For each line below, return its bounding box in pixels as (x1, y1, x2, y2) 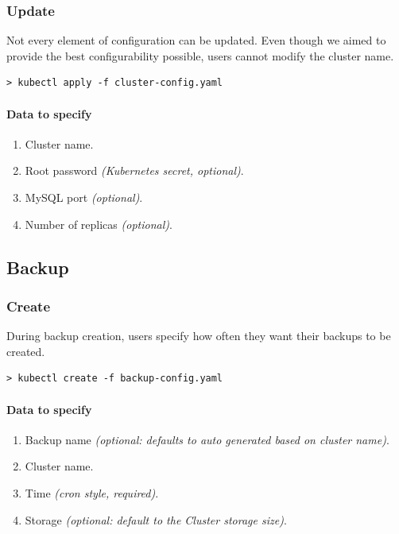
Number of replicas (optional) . (25, 215, 172, 232)
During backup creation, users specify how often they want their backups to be (6, 327, 391, 344)
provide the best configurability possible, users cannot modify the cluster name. (6, 47, 394, 64)
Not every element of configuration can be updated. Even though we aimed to (6, 32, 386, 48)
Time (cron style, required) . (25, 484, 159, 501)
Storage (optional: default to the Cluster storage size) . (25, 511, 287, 528)
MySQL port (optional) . (25, 188, 143, 205)
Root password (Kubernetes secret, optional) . (25, 162, 244, 179)
